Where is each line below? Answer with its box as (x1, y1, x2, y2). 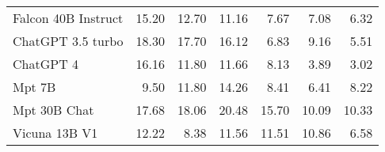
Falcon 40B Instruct (13, 9, 124, 27)
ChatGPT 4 (13, 55, 79, 73)
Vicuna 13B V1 (13, 123, 98, 142)
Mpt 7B (13, 78, 56, 96)
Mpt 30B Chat (13, 101, 94, 119)
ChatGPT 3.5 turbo (13, 32, 124, 50)
